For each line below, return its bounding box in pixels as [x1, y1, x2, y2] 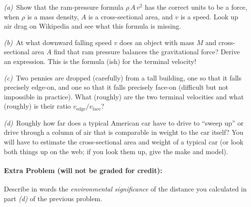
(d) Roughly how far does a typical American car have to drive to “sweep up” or [4, 117, 244, 127]
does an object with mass [119, 37, 194, 47]
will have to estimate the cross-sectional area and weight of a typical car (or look [4, 136, 244, 146]
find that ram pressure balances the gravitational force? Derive [54, 47, 240, 57]
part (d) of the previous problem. [4, 193, 103, 203]
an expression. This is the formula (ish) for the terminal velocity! [4, 56, 196, 66]
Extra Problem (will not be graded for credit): [4, 165, 162, 175]
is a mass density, [27, 11, 79, 21]
